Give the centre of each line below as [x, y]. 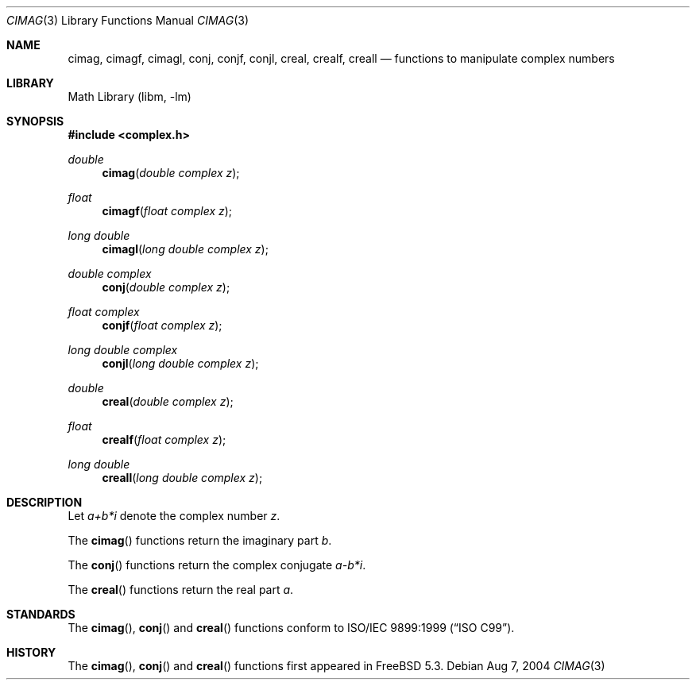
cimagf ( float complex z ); [167, 211]
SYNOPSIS [35, 121]
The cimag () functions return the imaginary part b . [200, 540]
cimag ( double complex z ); [171, 173]
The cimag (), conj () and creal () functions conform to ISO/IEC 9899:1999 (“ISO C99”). [291, 628]
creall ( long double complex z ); [182, 478]
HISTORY [31, 652]
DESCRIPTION [44, 502]
